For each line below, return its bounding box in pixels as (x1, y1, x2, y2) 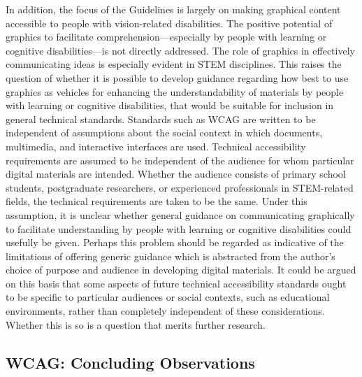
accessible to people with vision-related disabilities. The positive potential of (6, 15, 333, 30)
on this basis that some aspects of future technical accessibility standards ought (6, 276, 347, 290)
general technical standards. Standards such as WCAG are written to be (6, 111, 316, 126)
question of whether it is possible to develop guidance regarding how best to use (6, 70, 349, 85)
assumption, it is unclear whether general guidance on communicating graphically (6, 207, 355, 222)
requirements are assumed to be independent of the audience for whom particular (6, 152, 354, 167)
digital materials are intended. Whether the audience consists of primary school (6, 166, 346, 181)
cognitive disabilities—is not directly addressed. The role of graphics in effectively (6, 43, 355, 57)
